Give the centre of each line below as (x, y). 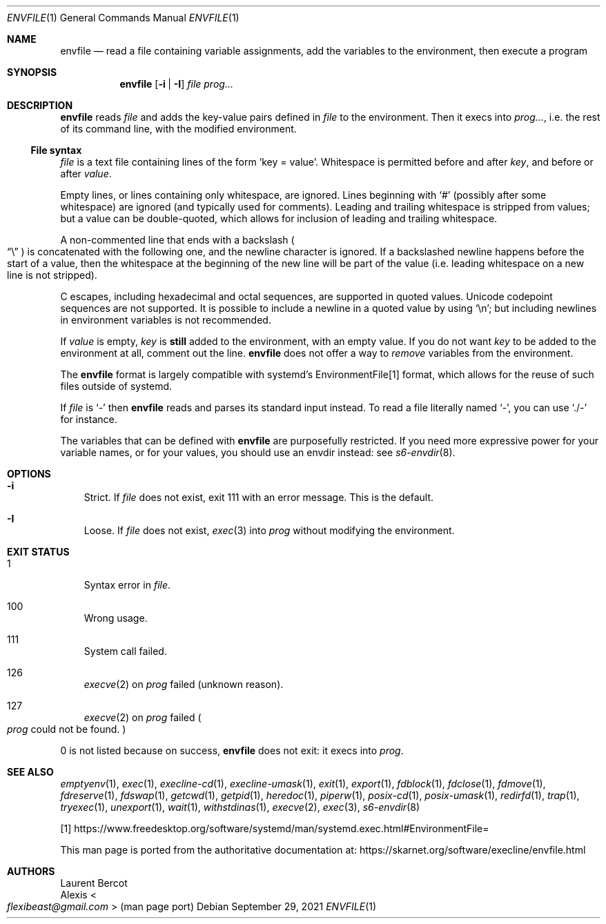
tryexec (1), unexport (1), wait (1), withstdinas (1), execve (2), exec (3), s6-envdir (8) (240, 807)
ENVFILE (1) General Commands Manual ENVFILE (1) (123, 18)
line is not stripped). (52, 275)
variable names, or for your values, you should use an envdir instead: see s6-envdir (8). (258, 452)
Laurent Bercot (94, 883)
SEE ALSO (30, 772)
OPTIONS (29, 474)
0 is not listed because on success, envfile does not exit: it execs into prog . (232, 750)
